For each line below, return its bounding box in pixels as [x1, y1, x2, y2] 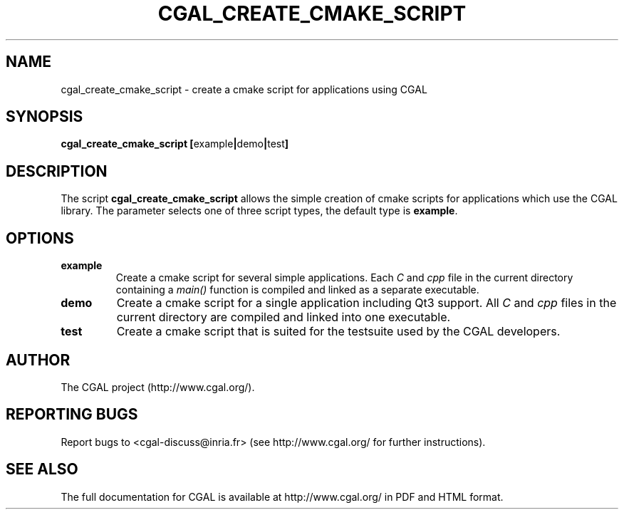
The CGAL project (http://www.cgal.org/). [61, 380, 255, 393]
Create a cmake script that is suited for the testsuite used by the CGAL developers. [116, 324, 561, 339]
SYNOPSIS [6, 108, 83, 126]
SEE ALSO [6, 460, 78, 479]
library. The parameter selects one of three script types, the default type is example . [61, 204, 458, 217]
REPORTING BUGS [6, 405, 138, 424]
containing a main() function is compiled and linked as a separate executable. [115, 283, 479, 296]
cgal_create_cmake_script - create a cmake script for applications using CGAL [61, 83, 427, 95]
